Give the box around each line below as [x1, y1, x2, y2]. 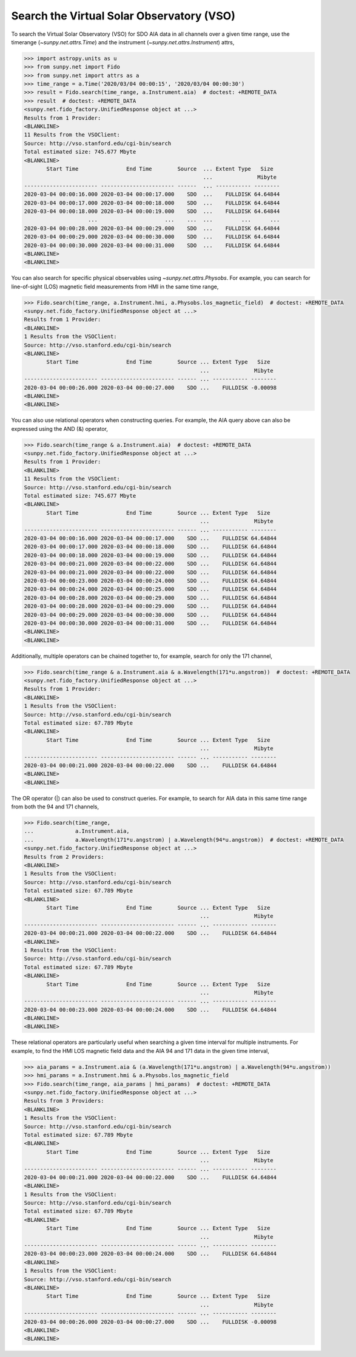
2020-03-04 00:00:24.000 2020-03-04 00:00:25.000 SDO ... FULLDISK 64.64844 [24, 586, 277, 593]
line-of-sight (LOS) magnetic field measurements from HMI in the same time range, [11, 283, 219, 290]
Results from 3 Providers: [24, 1097, 104, 1105]
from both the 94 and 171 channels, [11, 803, 99, 810]
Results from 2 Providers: [24, 853, 104, 860]
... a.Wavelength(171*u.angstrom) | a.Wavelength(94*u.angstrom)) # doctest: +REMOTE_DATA [24, 836, 344, 843]
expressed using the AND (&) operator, [11, 425, 109, 432]
